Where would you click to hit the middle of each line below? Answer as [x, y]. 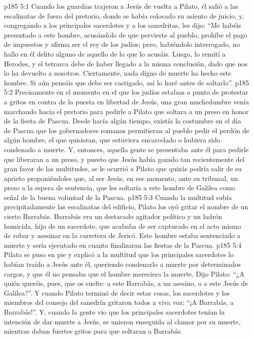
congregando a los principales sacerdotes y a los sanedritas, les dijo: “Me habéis [123, 25]
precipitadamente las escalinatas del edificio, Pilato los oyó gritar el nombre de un [126, 207]
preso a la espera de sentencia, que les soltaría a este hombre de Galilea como [120, 188]
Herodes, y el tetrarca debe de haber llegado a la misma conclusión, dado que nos [126, 63]
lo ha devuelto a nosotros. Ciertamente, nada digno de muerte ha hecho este [118, 73]
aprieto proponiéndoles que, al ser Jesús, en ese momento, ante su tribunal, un [121, 178]
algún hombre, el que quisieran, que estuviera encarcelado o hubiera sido [112, 140]
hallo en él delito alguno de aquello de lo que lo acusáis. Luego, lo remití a [115, 53]
